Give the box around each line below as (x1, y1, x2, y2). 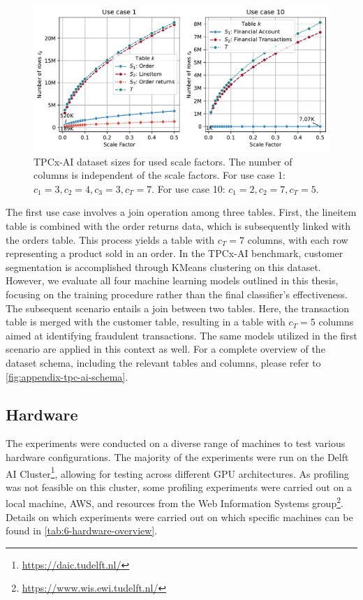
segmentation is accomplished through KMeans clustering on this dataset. (6, 259, 321, 274)
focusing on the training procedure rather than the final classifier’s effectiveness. (6, 287, 348, 302)
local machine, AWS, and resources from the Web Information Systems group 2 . (6, 494, 343, 511)
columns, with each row (247, 232, 348, 247)
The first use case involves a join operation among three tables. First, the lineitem (6, 205, 357, 219)
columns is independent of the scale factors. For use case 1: (34, 168, 286, 182)
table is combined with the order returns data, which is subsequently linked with (6, 219, 351, 233)
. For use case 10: (151, 181, 225, 196)
